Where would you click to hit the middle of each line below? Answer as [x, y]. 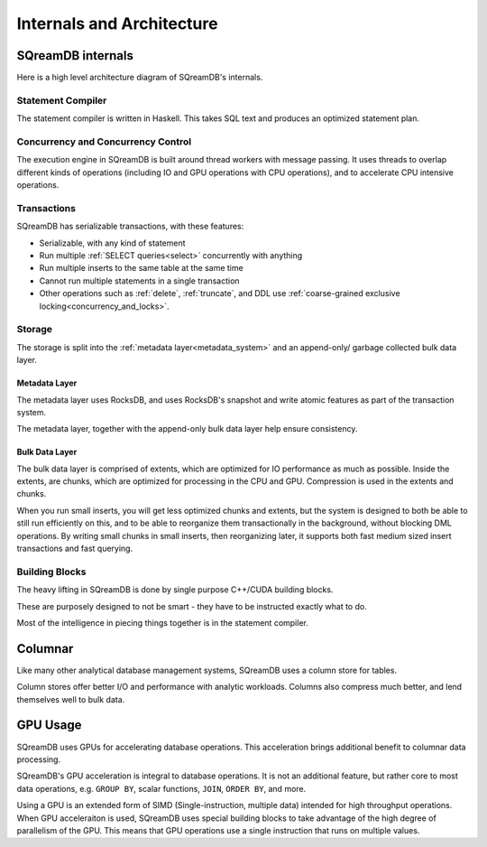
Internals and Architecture [117, 23]
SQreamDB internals [75, 56]
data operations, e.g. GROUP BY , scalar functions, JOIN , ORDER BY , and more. [161, 788]
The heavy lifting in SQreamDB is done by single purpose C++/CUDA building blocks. [175, 590]
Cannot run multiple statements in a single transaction [139, 281]
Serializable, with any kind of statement [112, 243]
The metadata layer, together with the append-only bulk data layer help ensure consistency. [187, 429]
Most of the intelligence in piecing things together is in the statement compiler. [162, 622]
